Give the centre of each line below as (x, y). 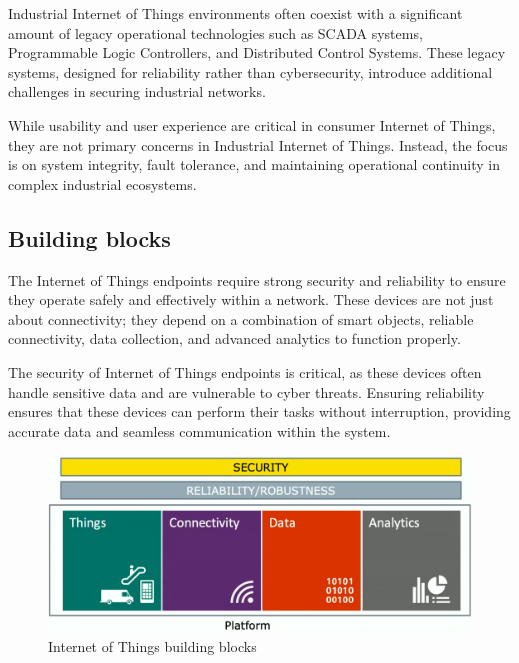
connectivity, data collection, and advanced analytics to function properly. (234, 338)
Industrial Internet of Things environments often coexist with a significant (235, 13)
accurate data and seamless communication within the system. (199, 430)
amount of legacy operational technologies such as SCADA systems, (215, 32)
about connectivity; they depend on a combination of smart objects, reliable (241, 318)
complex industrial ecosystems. (102, 183)
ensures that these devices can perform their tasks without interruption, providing (259, 411)
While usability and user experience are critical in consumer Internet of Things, (252, 124)
